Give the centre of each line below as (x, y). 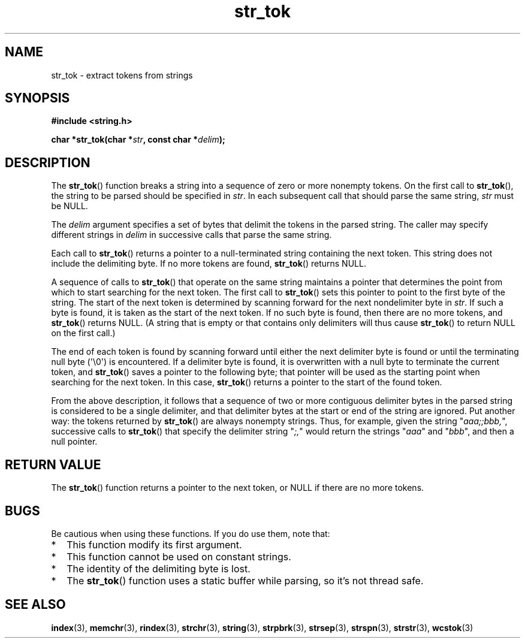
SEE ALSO (35, 605)
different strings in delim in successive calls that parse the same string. (191, 235)
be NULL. (70, 206)
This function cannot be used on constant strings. (179, 556)
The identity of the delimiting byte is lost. (159, 568)
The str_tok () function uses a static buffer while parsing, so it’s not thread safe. (245, 580)
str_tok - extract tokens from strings (122, 75)
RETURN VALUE (53, 464)
